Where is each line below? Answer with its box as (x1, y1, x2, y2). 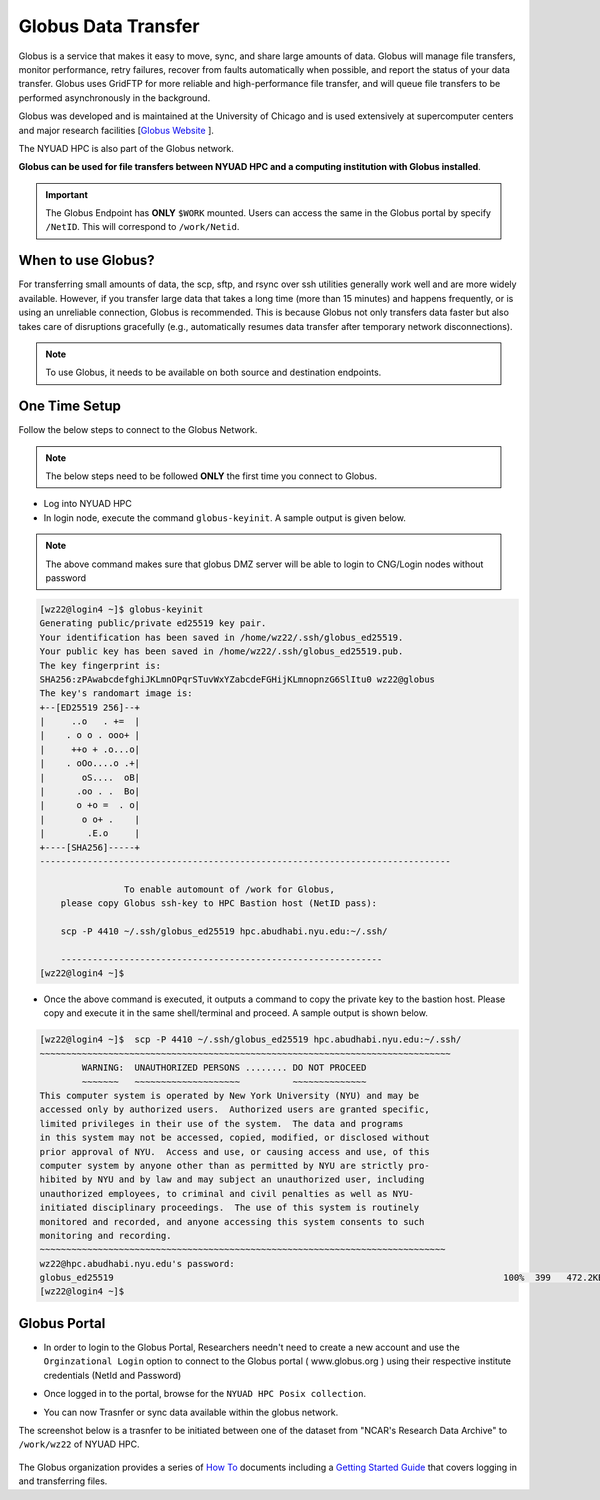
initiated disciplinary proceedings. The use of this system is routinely (39, 1202, 420, 1214)
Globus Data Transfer (18, 15, 200, 37)
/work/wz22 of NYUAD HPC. (18, 1438, 140, 1450)
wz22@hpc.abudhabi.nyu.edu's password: (39, 1258, 235, 1269)
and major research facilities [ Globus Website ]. (18, 124, 215, 136)
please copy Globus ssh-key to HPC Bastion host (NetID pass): (60, 898, 378, 909)
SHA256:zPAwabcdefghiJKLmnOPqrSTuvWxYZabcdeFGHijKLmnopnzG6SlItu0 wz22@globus (39, 673, 435, 685)
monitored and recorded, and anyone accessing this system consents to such (39, 1216, 425, 1227)
